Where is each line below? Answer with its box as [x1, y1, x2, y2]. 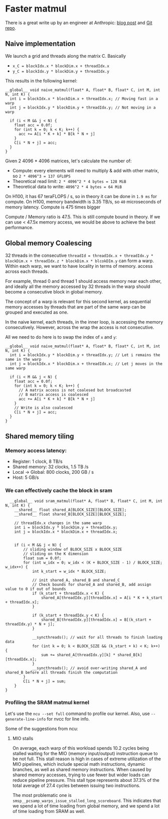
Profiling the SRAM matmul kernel [5, 699, 89, 706]
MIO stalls [12, 735, 34, 741]
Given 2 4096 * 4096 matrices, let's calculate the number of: [5, 158, 132, 164]
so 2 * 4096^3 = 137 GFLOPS [12, 173, 71, 179]
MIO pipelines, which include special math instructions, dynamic [12, 761, 145, 767]
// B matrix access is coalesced [18, 392, 89, 397]
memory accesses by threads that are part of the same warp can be [5, 303, 146, 310]
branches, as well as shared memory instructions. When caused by [12, 766, 151, 772]
